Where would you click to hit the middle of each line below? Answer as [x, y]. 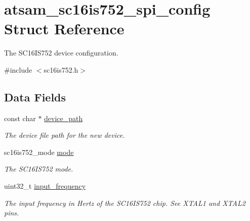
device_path [64, 118]
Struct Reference [64, 29]
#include [18, 69]
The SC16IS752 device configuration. [61, 53]
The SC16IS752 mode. [39, 169]
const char [20, 118]
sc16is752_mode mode [39, 152]
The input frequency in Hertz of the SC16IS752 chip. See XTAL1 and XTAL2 [125, 203]
